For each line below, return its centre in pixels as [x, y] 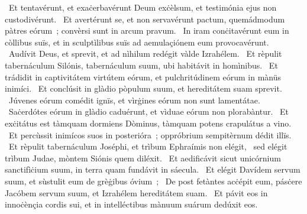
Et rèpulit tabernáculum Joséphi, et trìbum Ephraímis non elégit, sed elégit [148, 146]
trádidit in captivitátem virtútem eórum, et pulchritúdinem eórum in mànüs [143, 77]
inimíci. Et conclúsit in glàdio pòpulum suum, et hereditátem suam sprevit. [143, 88]
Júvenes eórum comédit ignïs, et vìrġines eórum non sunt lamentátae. [134, 100]
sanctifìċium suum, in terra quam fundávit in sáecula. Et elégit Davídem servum [153, 169]
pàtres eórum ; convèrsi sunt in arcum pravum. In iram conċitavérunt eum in [147, 30]
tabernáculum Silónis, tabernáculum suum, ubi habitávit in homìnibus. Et [141, 65]
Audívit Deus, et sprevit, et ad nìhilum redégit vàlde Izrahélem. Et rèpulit [145, 54]
